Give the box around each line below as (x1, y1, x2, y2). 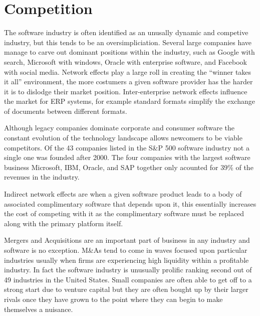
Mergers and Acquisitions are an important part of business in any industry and (4, 235, 250, 245)
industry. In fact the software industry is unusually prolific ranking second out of (4, 264, 252, 275)
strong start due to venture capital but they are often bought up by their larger (4, 284, 248, 294)
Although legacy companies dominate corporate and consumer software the (4, 122, 235, 133)
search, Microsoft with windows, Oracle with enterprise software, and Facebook (4, 56, 247, 67)
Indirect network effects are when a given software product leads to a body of (4, 189, 242, 199)
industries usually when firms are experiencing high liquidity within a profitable (4, 254, 249, 265)
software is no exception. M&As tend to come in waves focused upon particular (4, 245, 247, 255)
